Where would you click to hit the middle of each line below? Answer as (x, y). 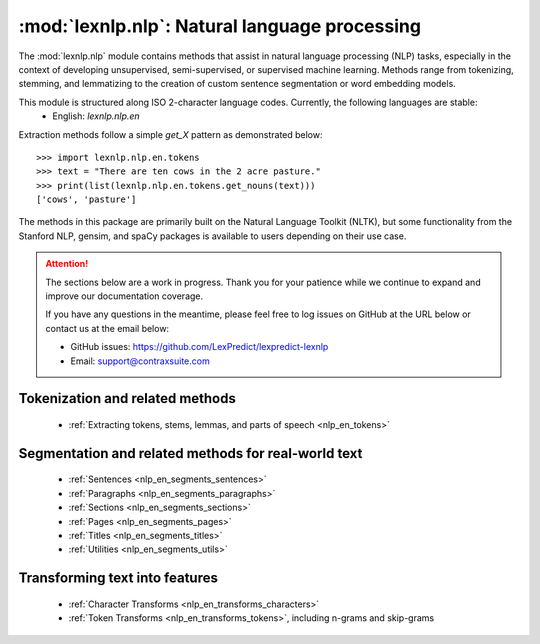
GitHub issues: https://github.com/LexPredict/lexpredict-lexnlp (199, 347)
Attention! (67, 264)
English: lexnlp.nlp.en (96, 116)
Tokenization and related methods (127, 398)
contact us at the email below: (107, 328)
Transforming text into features (118, 578)
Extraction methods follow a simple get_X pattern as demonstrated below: (170, 134)
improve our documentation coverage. (124, 296)
